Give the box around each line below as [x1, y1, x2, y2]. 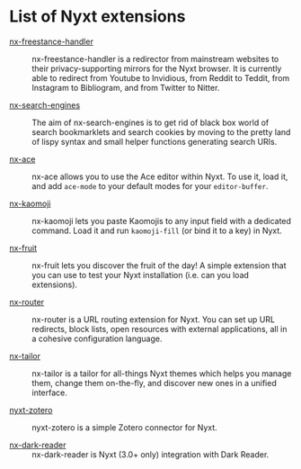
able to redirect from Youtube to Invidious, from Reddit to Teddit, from [31, 72, 290, 83]
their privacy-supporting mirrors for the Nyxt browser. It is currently [31, 63, 282, 74]
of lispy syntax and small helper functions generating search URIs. [31, 136, 278, 147]
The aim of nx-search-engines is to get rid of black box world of [31, 117, 270, 128]
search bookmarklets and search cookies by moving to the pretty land [31, 126, 291, 137]
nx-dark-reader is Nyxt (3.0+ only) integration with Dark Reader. [31, 448, 270, 460]
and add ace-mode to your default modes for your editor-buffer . [31, 180, 269, 191]
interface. [31, 387, 67, 398]
